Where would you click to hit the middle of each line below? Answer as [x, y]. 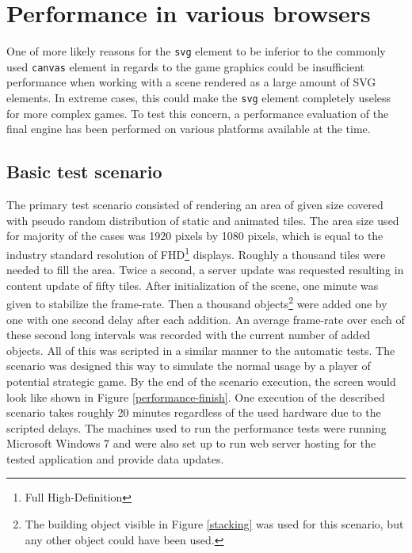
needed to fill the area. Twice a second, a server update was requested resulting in [205, 270]
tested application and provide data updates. [115, 458]
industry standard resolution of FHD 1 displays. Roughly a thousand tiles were [196, 253]
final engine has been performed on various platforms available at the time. [189, 129]
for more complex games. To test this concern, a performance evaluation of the [198, 113]
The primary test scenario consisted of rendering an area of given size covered [195, 205]
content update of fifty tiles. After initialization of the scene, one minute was [193, 285]
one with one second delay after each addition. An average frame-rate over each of [206, 319]
